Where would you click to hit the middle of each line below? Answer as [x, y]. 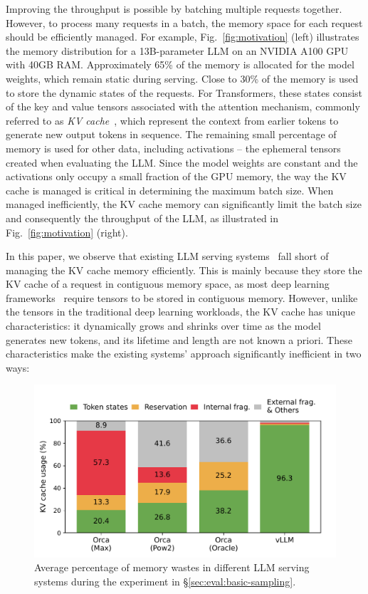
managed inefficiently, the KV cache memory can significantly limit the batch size [184, 204]
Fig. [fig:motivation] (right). [67, 232]
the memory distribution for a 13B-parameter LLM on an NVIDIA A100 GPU [177, 50]
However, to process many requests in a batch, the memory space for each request [184, 22]
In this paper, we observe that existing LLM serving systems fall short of [167, 256]
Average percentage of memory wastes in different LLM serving [172, 567]
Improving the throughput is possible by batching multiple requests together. [174, 9]
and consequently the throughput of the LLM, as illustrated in [142, 218]
